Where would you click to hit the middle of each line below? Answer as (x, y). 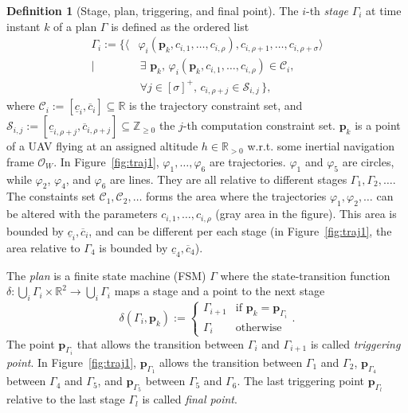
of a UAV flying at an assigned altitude (102, 146)
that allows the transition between (161, 343)
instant (24, 26)
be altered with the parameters (82, 214)
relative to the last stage (66, 399)
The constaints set (51, 196)
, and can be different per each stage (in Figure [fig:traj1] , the (240, 230)
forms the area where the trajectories (236, 196)
